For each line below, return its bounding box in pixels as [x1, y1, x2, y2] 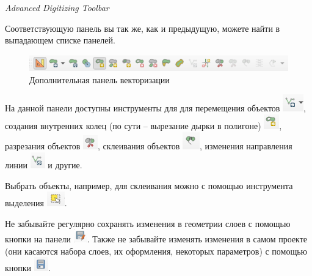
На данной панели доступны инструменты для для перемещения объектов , [5, 102, 307, 114]
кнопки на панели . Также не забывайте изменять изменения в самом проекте [5, 233, 308, 245]
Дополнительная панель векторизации [29, 73, 170, 86]
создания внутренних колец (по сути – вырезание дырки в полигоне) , [5, 119, 282, 132]
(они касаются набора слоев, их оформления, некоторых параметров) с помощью [5, 244, 308, 257]
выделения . [5, 196, 67, 209]
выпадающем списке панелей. [5, 34, 115, 47]
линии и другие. [5, 158, 82, 171]
